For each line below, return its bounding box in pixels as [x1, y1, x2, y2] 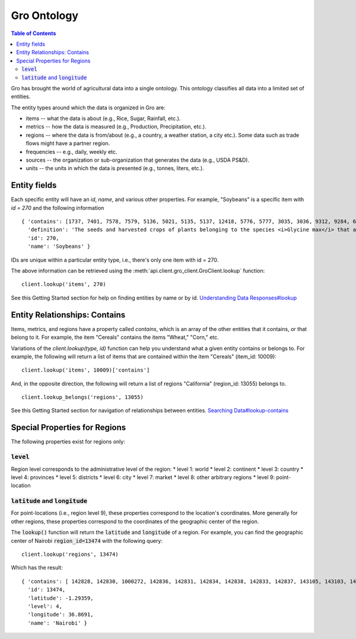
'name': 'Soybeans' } [27, 243, 91, 250]
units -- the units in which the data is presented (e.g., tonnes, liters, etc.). [26, 165, 204, 172]
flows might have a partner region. [26, 140, 110, 147]
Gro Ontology [11, 9, 79, 22]
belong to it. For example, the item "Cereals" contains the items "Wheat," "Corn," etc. [11, 333, 219, 341]
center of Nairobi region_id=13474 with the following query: [11, 537, 163, 544]
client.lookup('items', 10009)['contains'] [21, 367, 150, 374]
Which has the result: [11, 564, 63, 571]
